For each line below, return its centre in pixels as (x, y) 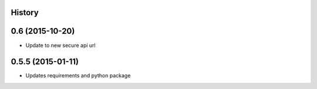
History (25, 13)
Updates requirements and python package (78, 76)
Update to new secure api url (61, 45)
